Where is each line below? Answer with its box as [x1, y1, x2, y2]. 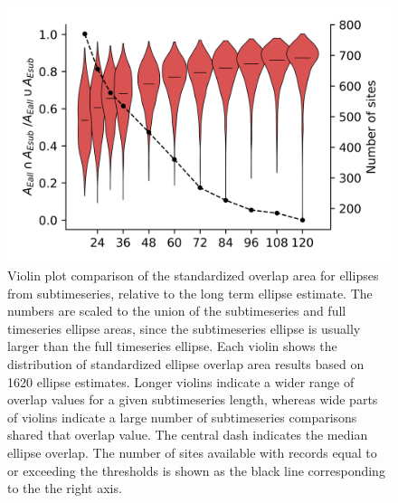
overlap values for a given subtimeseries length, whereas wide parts [7, 390, 378, 409]
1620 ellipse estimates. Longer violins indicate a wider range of [7, 372, 355, 391]
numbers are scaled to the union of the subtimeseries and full [7, 301, 346, 320]
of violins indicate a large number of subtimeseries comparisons [7, 407, 357, 426]
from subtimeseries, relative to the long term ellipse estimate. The [7, 283, 373, 302]
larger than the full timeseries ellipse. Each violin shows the [7, 337, 337, 356]
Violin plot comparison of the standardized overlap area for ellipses [7, 265, 379, 284]
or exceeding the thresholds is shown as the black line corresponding [7, 460, 385, 479]
